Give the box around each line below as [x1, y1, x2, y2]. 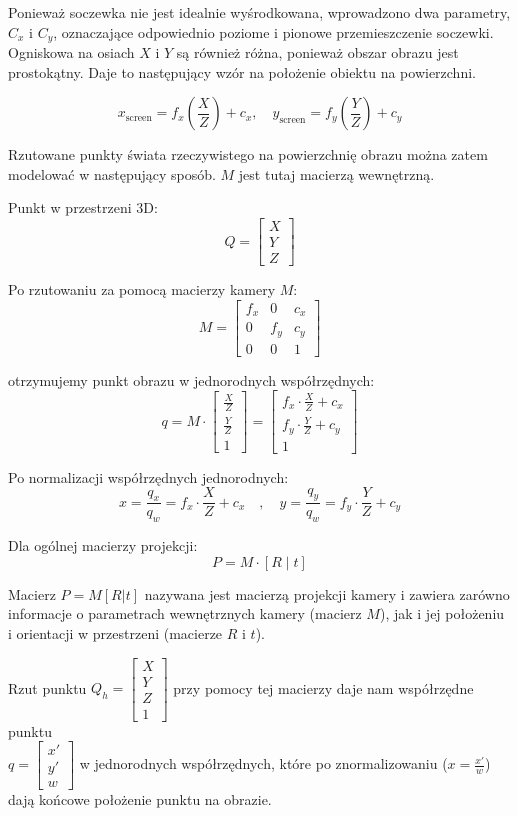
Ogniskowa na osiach [8, 42, 135, 63]
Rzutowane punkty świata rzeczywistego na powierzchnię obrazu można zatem [8, 144, 488, 165]
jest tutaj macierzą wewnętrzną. [238, 163, 435, 184]
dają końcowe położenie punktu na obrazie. [8, 789, 272, 810]
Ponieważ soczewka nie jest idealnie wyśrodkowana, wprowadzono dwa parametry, [8, 2, 511, 22]
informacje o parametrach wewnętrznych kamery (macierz [8, 603, 362, 624]
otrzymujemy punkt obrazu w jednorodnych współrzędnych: [8, 369, 375, 390]
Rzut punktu [8, 677, 87, 698]
